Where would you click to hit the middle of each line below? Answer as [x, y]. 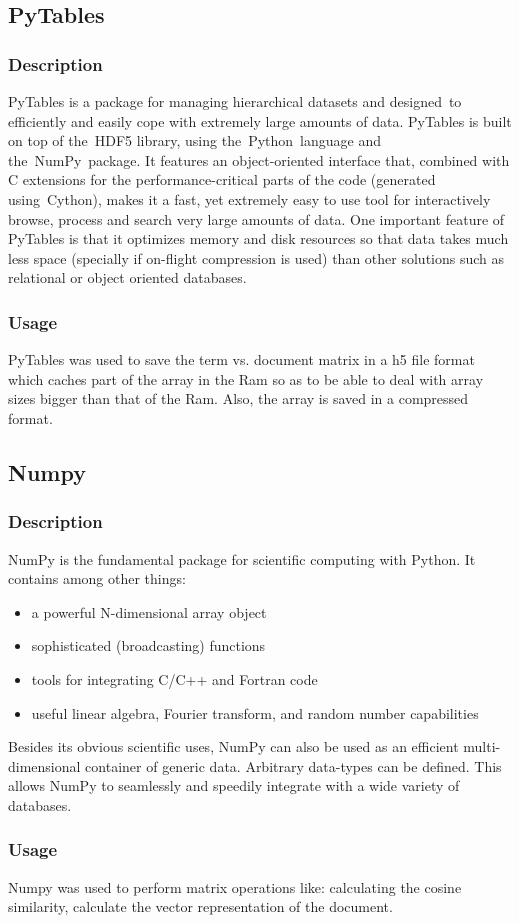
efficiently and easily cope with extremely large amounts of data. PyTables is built [260, 120]
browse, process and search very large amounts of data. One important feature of [256, 218]
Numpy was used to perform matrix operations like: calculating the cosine [235, 886]
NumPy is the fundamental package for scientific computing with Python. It [242, 558]
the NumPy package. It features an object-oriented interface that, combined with [259, 159]
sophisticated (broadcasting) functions [148, 645]
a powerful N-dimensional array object [149, 611]
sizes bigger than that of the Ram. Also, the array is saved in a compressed [238, 398]
